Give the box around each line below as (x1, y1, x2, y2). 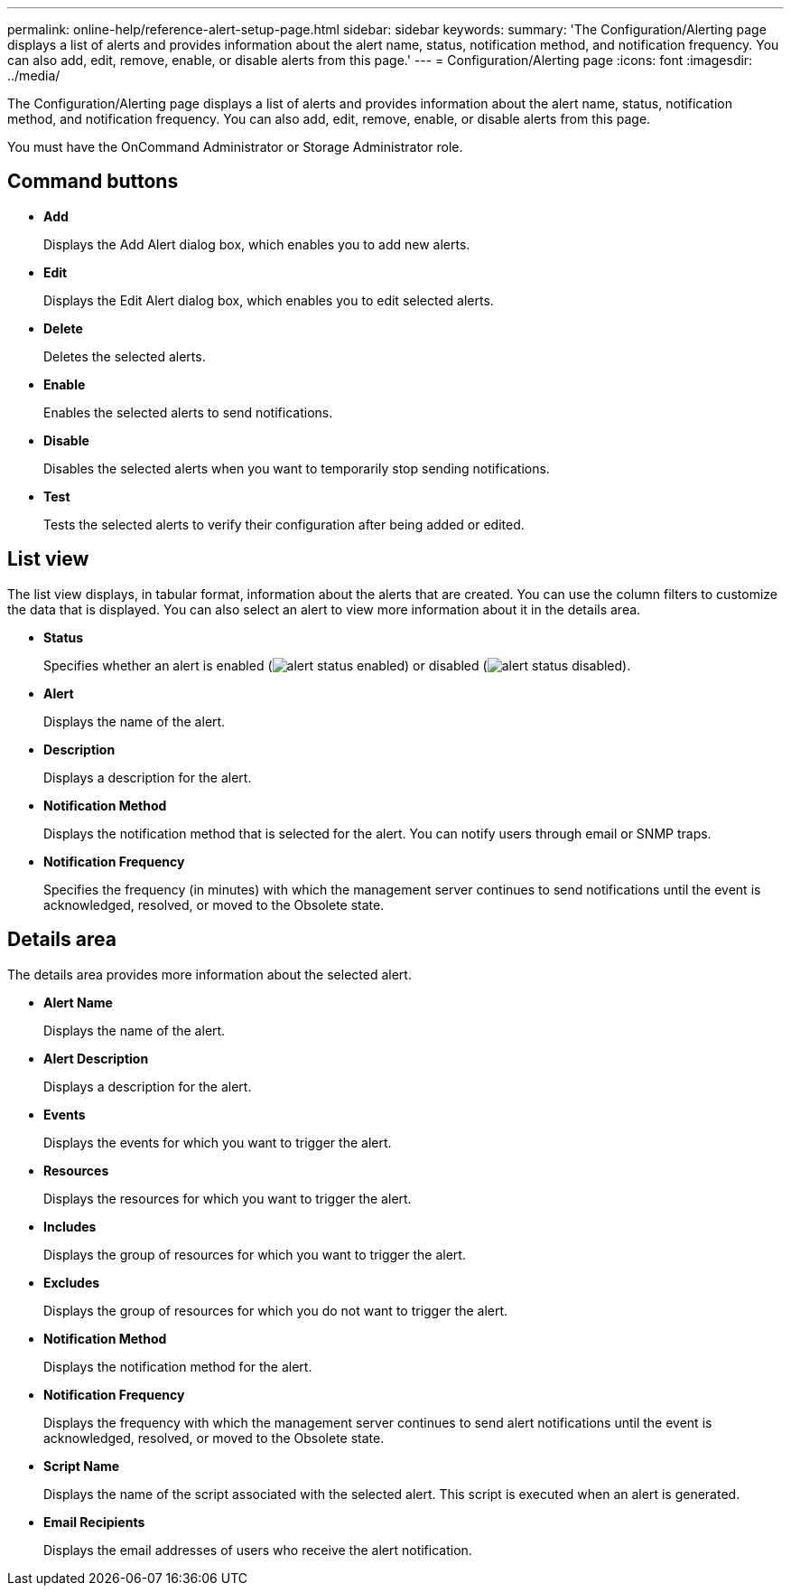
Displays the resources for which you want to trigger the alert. (43, 1190, 412, 1206)
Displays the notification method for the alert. (43, 1358, 312, 1374)
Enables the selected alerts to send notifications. (43, 404, 333, 420)
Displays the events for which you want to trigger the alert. (43, 1134, 392, 1150)
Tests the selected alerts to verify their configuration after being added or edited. (43, 516, 525, 532)
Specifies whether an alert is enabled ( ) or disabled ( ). (43, 657, 631, 673)
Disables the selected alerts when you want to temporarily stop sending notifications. (43, 460, 550, 476)
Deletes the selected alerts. (43, 348, 206, 364)
